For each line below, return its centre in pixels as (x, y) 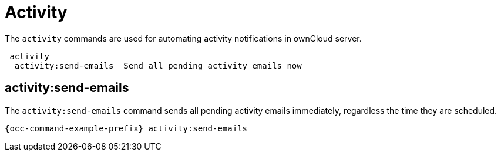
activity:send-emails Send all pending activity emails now (158, 65)
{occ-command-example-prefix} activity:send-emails (126, 128)
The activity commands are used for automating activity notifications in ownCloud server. (183, 38)
